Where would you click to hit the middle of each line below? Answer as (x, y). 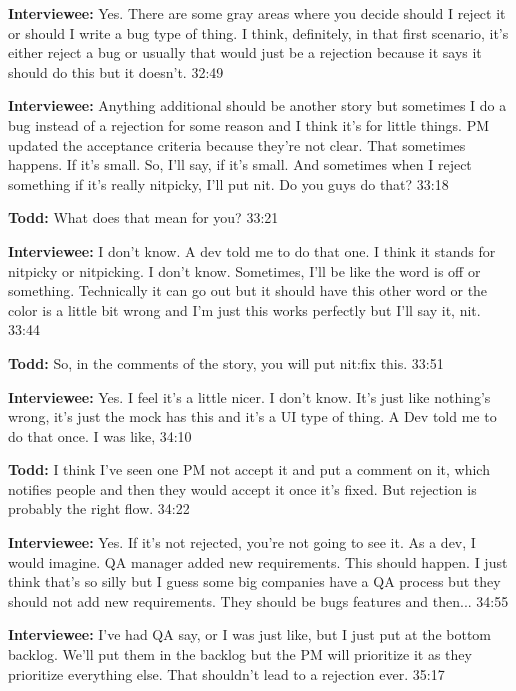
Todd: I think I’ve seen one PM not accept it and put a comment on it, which (249, 469)
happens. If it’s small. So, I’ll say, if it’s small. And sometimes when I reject (240, 164)
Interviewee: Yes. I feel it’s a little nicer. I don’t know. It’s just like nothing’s (249, 396)
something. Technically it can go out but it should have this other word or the (248, 290)
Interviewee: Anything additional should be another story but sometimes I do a (257, 105)
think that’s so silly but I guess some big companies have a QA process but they (254, 581)
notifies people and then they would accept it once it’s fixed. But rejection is (242, 488)
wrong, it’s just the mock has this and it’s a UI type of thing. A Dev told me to (252, 416)
